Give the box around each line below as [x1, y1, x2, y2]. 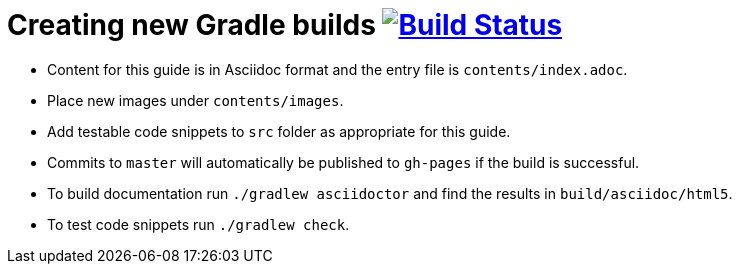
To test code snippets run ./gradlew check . [47, 215, 350, 233]
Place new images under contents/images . [47, 91, 344, 109]
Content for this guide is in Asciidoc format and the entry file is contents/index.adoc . [47, 60, 628, 78]
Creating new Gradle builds [7, 8, 376, 42]
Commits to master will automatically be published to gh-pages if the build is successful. [47, 153, 640, 171]
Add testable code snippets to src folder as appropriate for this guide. [47, 122, 511, 140]
